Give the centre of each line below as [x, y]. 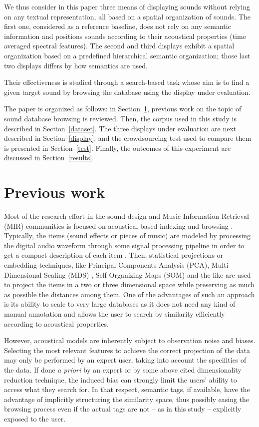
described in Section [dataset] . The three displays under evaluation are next [120, 128]
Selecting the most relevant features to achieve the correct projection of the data [127, 350]
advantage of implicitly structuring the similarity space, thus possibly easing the [127, 399]
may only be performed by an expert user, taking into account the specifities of [125, 360]
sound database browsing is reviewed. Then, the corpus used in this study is [120, 118]
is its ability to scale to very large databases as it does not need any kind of [120, 304]
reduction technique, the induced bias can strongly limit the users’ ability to [121, 379]
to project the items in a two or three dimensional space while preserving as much [129, 284]
